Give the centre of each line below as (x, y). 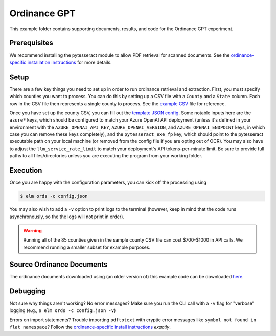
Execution (26, 170)
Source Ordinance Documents (59, 264)
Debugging (28, 291)
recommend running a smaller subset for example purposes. (87, 247)
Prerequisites (31, 43)
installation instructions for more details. (70, 62)
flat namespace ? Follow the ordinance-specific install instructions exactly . (90, 327)
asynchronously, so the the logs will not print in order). (67, 217)
